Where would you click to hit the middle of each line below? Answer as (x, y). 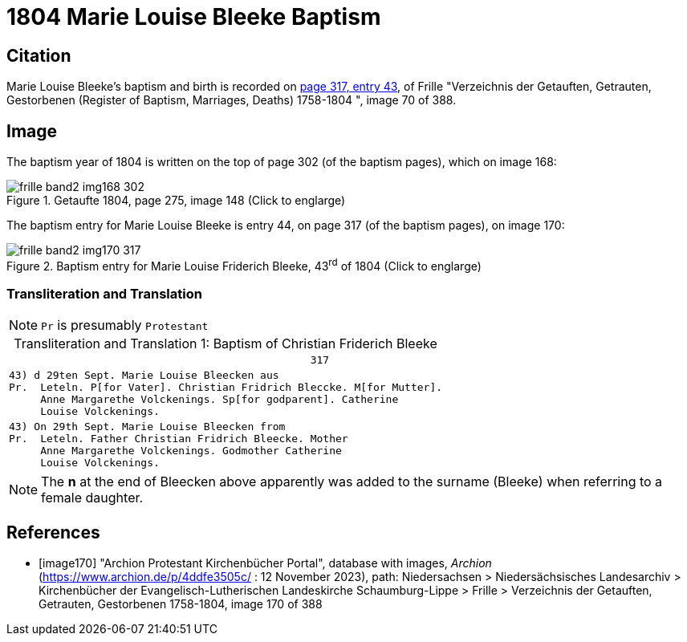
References (53, 532)
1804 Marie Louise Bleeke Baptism (194, 17)
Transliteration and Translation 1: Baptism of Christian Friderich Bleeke (226, 344)
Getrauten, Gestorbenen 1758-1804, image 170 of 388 (181, 604)
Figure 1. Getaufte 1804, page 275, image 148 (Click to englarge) (176, 201)
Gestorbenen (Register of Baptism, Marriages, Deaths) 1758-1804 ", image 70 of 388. (232, 100)
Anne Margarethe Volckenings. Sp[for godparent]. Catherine (220, 400)
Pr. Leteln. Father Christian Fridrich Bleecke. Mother (179, 439)
